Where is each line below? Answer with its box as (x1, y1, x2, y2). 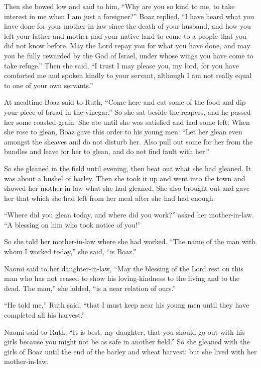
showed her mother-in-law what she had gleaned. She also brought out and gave (4, 183, 250, 193)
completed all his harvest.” (4, 310, 85, 320)
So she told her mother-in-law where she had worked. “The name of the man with (4, 236, 256, 247)
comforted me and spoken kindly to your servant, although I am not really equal (4, 70, 252, 81)
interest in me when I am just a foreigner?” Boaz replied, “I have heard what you (4, 11, 254, 21)
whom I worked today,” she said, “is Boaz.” (4, 246, 137, 257)
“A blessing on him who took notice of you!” (4, 219, 141, 230)
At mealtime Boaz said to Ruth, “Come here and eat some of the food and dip (4, 97, 246, 107)
